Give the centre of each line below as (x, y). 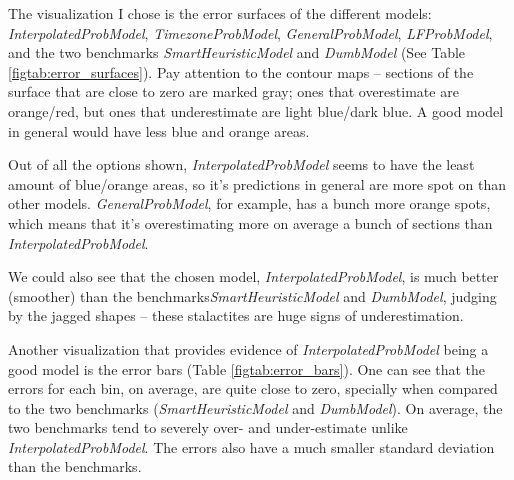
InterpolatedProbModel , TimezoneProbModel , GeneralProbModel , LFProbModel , (250, 32)
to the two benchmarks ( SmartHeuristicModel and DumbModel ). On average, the (255, 407)
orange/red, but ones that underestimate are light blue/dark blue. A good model (256, 110)
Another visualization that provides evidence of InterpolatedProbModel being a (248, 348)
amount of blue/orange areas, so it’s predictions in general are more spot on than (257, 183)
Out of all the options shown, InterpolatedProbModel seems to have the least (241, 164)
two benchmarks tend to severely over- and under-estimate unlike (208, 427)
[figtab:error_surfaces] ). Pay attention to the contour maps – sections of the (241, 71)
